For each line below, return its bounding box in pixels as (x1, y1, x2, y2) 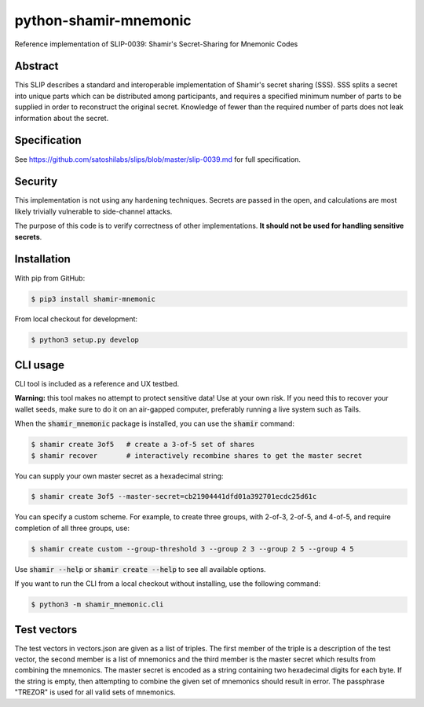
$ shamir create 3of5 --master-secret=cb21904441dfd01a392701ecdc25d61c (31, 492, 317, 501)
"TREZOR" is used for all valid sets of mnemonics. (14, 687, 176, 697)
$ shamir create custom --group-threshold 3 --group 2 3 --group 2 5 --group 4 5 (31, 544, 355, 553)
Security (14, 175, 58, 189)
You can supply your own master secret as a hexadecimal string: (14, 471, 224, 481)
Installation (14, 252, 71, 266)
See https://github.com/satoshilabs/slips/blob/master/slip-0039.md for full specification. (14, 154, 302, 164)
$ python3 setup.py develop (31, 335, 139, 345)
